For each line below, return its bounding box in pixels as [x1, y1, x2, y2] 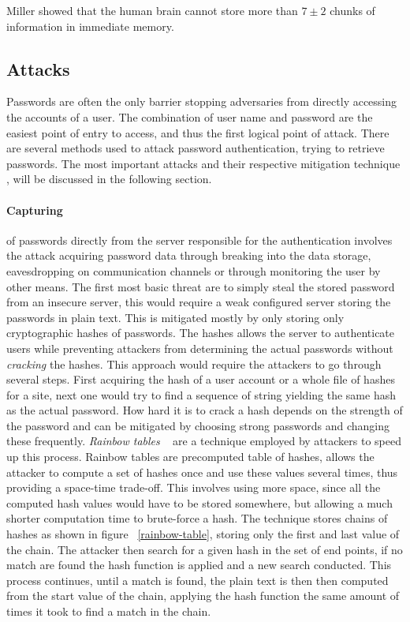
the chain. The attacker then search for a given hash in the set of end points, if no [6, 541, 403, 557]
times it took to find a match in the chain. [6, 603, 211, 619]
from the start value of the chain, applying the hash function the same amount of [6, 587, 400, 604]
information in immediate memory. [6, 17, 174, 34]
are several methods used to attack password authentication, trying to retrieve [6, 140, 385, 156]
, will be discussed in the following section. [6, 170, 212, 187]
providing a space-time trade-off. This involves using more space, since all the [6, 479, 381, 496]
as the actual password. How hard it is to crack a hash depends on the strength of [6, 402, 403, 418]
